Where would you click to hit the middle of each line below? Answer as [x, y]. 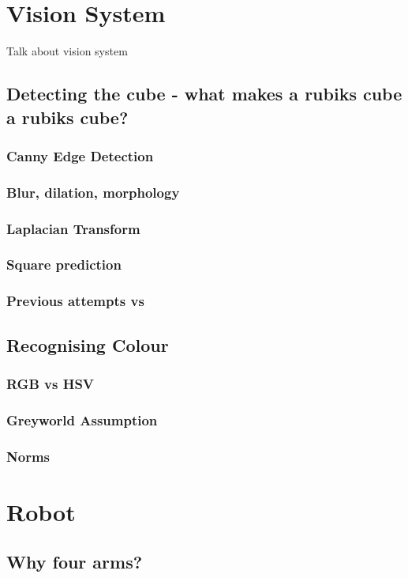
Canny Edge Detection [80, 155]
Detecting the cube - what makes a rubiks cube [204, 94]
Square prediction [64, 264]
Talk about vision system [67, 51]
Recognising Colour [88, 344]
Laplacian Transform [73, 228]
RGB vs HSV [51, 383]
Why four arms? [75, 562]
